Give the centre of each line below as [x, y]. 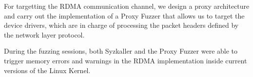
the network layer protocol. [44, 34]
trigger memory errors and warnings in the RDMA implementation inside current [126, 60]
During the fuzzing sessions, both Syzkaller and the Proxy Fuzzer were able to [121, 51]
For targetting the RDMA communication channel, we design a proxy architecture [127, 6]
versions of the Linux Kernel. [47, 70]
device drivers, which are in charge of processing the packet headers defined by [121, 25]
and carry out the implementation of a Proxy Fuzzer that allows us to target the [124, 15]
